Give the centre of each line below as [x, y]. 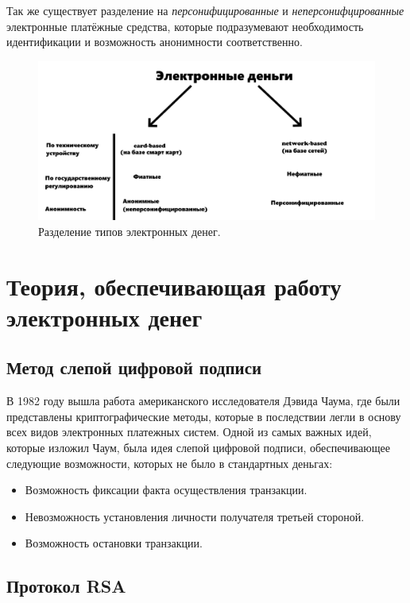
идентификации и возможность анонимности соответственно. [155, 42]
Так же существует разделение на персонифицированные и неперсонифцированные [205, 10]
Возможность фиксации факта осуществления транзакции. [166, 490]
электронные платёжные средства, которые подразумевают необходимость [185, 26]
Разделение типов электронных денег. [130, 231]
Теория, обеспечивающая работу [174, 286]
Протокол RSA [66, 586]
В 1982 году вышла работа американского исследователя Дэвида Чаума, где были [203, 401]
